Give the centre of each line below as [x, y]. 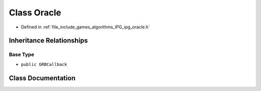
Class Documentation [42, 78]
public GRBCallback [44, 64]
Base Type [22, 54]
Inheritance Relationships [48, 41]
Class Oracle [35, 13]
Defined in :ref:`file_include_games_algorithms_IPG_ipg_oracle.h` [85, 27]
